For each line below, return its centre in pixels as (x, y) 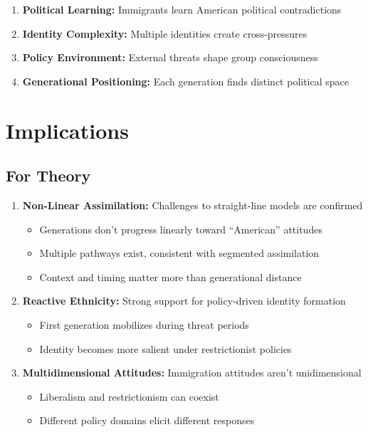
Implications (67, 130)
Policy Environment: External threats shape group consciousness (170, 57)
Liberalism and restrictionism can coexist (129, 396)
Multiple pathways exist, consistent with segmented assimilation (179, 253)
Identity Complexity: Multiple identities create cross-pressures (165, 33)
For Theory (48, 175)
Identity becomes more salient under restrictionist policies (165, 348)
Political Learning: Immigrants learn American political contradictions (182, 9)
